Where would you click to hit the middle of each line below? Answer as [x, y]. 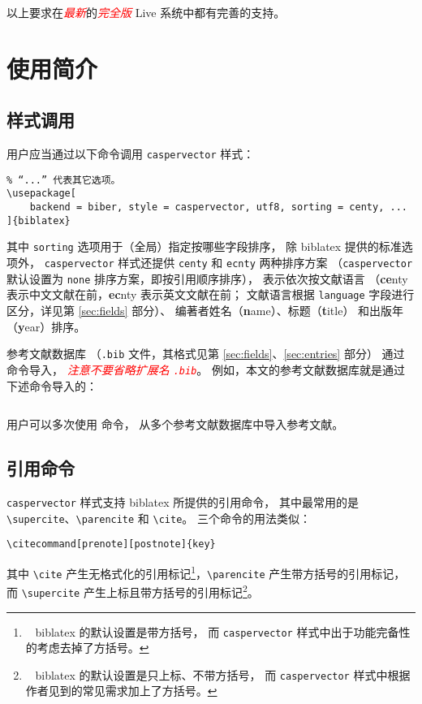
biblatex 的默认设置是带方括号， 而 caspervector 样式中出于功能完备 [217, 631]
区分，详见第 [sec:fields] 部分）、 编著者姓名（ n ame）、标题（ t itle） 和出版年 [205, 311]
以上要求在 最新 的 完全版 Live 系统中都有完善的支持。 [146, 12]
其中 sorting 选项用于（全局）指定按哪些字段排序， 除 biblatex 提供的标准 [204, 246]
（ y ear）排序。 [46, 326]
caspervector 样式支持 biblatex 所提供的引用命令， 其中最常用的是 [183, 501]
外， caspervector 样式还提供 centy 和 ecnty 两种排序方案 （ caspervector [215, 263]
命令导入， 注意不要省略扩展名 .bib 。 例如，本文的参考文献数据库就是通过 [206, 369]
